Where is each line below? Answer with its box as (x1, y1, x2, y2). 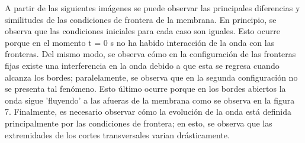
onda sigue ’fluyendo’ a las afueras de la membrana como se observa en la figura (5, 94, 295, 106)
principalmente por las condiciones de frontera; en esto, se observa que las (5, 117, 272, 129)
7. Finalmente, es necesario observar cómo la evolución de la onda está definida (5, 105, 291, 118)
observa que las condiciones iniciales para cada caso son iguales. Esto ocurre (5, 25, 280, 37)
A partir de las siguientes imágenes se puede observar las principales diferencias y (5, 2, 300, 14)
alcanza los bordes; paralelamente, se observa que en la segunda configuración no (5, 71, 298, 83)
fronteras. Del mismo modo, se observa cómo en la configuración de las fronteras (5, 48, 296, 60)
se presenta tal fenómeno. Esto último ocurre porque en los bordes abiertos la (5, 82, 286, 95)
